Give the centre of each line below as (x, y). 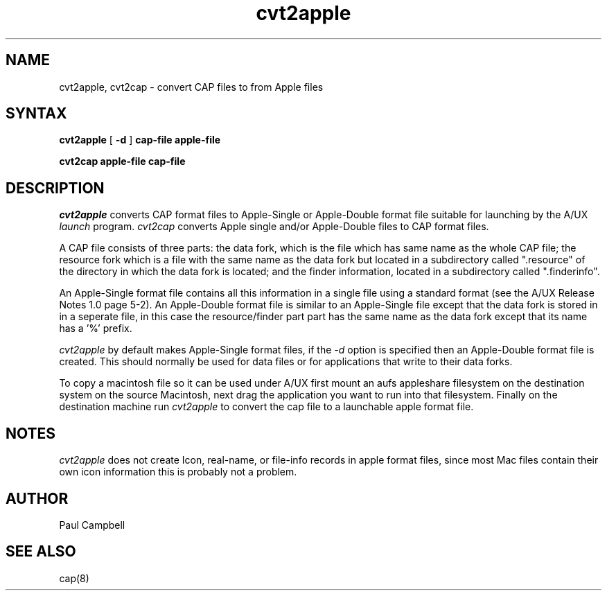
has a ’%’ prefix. (96, 328)
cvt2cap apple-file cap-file (122, 161)
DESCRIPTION (55, 188)
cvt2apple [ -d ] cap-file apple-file (140, 140)
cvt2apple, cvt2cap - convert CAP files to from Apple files (191, 87)
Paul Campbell (92, 525)
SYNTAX (36, 114)
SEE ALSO (41, 552)
